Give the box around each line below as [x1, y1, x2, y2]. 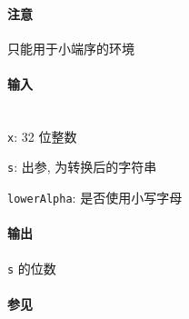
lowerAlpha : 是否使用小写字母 [7, 188, 183, 207]
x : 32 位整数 [7, 126, 77, 145]
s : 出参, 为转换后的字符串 [7, 157, 157, 176]
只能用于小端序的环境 [7, 38, 134, 57]
